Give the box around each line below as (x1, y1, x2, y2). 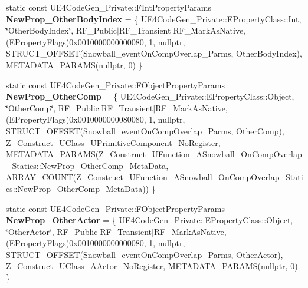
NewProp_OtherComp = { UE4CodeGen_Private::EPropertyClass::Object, (6, 90, 294, 102)
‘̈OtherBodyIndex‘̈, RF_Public (6, 24, 117, 37)
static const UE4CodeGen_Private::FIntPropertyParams (6, 1, 211, 13)
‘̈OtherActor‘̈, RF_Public (6, 225, 98, 237)
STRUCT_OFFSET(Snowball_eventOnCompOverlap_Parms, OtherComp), (6, 124, 284, 137)
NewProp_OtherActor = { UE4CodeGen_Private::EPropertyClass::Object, (6, 214, 293, 226)
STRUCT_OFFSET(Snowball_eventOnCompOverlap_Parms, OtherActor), (6, 248, 283, 260)
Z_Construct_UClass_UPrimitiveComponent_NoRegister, (6, 136, 221, 148)
